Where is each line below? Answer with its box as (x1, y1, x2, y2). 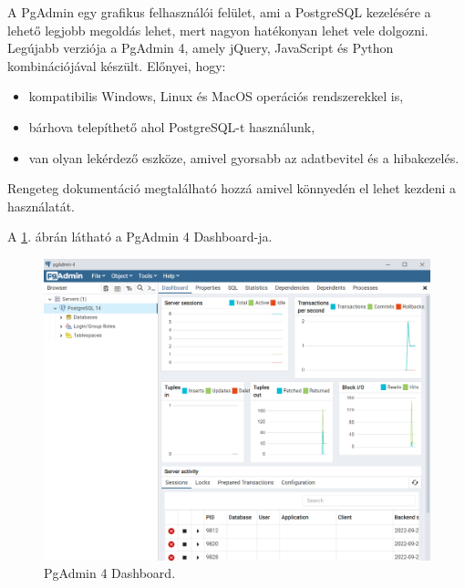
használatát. (7, 196, 75, 215)
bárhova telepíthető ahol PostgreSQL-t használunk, (28, 117, 315, 136)
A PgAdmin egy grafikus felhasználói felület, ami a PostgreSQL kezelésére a (7, 3, 431, 21)
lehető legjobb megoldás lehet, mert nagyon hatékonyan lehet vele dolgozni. (7, 20, 429, 39)
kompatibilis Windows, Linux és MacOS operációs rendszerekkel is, (28, 87, 404, 106)
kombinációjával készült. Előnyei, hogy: (7, 56, 226, 75)
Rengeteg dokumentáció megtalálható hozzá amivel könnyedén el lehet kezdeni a (7, 179, 457, 198)
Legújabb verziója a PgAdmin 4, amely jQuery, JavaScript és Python (7, 38, 394, 57)
